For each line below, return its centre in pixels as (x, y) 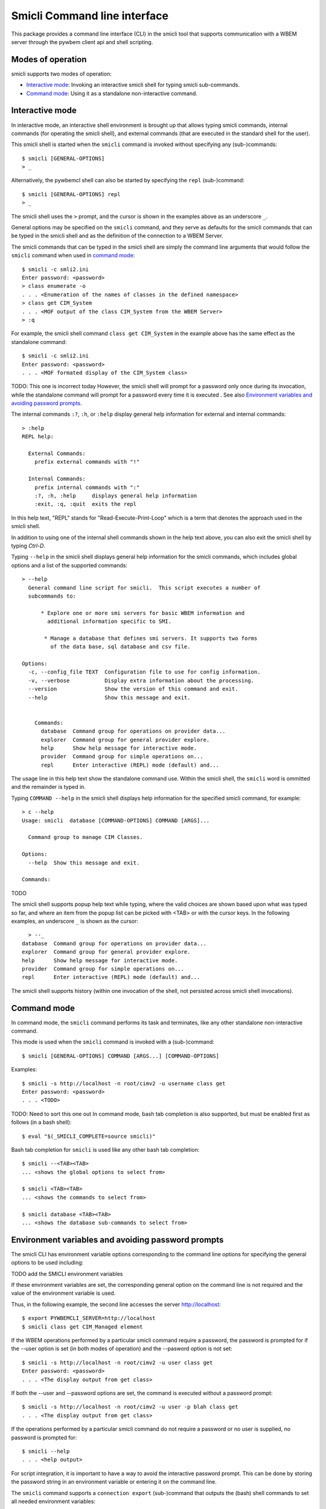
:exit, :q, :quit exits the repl (85, 504)
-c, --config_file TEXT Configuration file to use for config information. (144, 672)
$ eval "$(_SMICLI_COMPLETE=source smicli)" (89, 1136)
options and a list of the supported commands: (69, 565)
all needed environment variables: (53, 1501)
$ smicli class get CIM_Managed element (82, 1327)
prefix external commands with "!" (87, 462)
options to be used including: (47, 1263)
